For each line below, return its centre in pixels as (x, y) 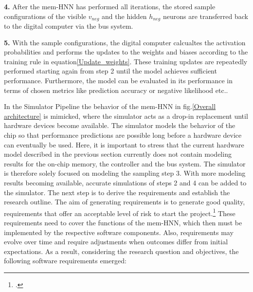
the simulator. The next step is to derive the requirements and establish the (117, 192)
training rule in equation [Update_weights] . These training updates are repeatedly (126, 61)
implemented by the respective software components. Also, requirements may (119, 232)
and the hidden (124, 16)
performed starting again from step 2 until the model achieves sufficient (110, 71)
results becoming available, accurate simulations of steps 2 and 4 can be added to (125, 182)
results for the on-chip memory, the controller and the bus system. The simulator (125, 163)
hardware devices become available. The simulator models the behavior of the (120, 125)
